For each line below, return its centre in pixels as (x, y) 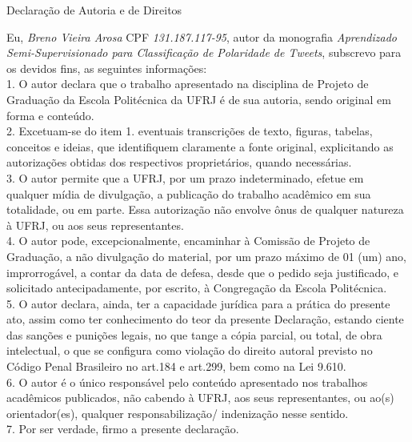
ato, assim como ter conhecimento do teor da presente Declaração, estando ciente (205, 319)
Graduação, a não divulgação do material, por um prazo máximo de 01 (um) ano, (206, 256)
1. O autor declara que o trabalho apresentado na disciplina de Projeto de (188, 84)
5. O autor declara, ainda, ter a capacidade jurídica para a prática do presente (198, 303)
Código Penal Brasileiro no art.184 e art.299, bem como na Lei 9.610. (176, 366)
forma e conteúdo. (50, 115)
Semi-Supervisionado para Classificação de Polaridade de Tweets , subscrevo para (204, 52)
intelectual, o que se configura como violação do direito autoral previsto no (190, 350)
